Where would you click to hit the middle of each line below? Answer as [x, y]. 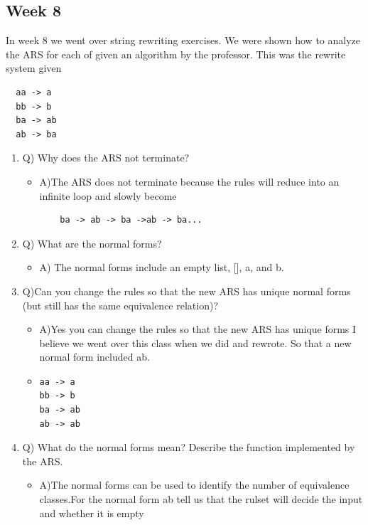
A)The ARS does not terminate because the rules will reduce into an [189, 181]
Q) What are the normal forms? [92, 243]
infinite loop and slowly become [108, 195]
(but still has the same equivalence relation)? [120, 305]
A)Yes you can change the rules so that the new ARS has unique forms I [198, 329]
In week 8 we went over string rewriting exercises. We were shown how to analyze [183, 40]
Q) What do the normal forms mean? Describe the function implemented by [189, 447]
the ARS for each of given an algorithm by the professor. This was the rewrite [176, 54]
